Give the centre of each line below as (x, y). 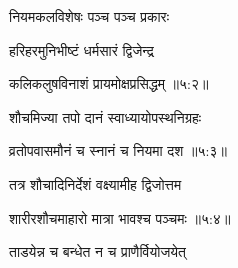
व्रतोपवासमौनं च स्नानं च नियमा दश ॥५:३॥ (118, 150)
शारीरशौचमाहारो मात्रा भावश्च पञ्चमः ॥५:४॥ (120, 217)
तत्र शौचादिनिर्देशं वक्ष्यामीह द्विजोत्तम (95, 183)
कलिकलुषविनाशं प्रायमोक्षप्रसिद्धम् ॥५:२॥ (109, 83)
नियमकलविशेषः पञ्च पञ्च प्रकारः (89, 16)
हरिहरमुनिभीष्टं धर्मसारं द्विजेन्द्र (81, 49)
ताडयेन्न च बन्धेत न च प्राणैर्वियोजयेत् (97, 251)
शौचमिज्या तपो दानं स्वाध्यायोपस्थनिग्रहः (105, 116)
